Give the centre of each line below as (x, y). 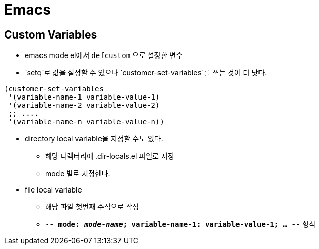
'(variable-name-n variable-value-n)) (86, 122)
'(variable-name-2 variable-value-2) (84, 106)
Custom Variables (51, 34)
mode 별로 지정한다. (78, 174)
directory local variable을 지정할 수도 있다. (94, 139)
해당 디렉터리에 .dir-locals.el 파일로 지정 (110, 156)
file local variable (53, 190)
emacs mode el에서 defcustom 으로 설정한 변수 (104, 55)
